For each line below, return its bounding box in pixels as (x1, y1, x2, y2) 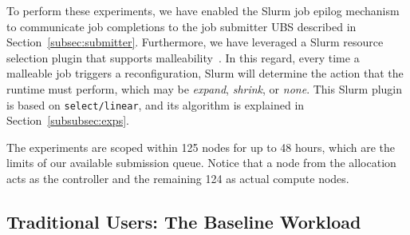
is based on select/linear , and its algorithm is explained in (6, 96, 305, 113)
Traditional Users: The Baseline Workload (6, 209, 361, 233)
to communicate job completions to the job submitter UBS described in (6, 18, 357, 34)
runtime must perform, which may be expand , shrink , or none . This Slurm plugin (6, 80, 403, 97)
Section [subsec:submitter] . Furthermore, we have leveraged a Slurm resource (6, 34, 384, 50)
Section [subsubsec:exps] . (6, 112, 129, 129)
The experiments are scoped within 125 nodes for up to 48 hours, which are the (6, 138, 395, 155)
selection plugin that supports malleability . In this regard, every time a (6, 49, 360, 66)
